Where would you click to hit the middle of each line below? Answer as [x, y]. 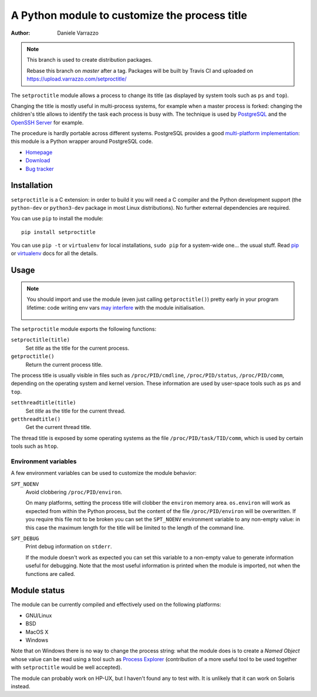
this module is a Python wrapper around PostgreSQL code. [82, 142]
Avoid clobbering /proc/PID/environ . [74, 492]
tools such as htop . [35, 446]
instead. [21, 686]
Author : [21, 33]
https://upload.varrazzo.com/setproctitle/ [77, 79]
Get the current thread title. [58, 427]
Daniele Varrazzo [78, 33]
